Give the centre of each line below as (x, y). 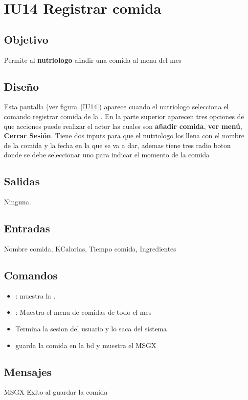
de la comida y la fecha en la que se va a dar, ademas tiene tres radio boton (117, 145)
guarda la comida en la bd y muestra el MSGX (86, 345)
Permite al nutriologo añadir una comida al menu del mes (93, 60)
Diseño (22, 86)
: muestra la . (35, 295)
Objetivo (26, 39)
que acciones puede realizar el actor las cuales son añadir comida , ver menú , (123, 126)
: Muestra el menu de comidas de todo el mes (83, 312)
